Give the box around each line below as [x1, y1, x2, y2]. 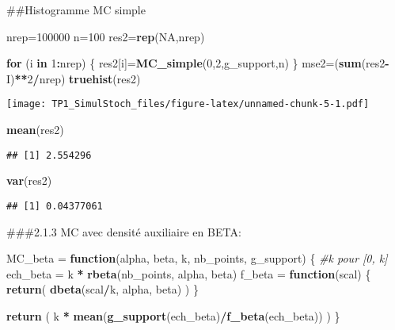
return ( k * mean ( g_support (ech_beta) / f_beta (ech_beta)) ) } [6, 307, 340, 324]
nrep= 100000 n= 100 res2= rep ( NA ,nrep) [6, 28, 205, 44]
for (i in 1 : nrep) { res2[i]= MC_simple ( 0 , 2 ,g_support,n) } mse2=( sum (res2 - [6, 55, 389, 71]
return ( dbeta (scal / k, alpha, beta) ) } [6, 281, 199, 297]
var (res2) [6, 172, 52, 189]
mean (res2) [6, 121, 64, 138]
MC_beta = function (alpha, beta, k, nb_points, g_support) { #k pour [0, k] [6, 250, 388, 267]
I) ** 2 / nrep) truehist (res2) [6, 70, 141, 86]
